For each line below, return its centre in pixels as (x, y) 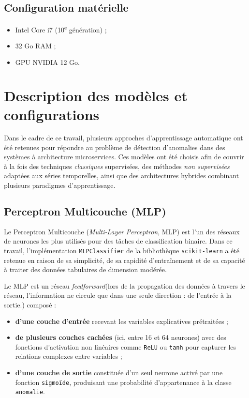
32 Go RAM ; (36, 46)
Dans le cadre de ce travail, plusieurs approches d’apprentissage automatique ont (124, 137)
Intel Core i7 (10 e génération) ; (61, 29)
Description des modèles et (96, 95)
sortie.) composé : (30, 304)
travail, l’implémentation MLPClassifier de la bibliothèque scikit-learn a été (122, 250)
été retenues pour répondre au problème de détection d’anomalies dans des (115, 147)
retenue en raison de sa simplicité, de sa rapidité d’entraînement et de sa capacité (124, 260)
